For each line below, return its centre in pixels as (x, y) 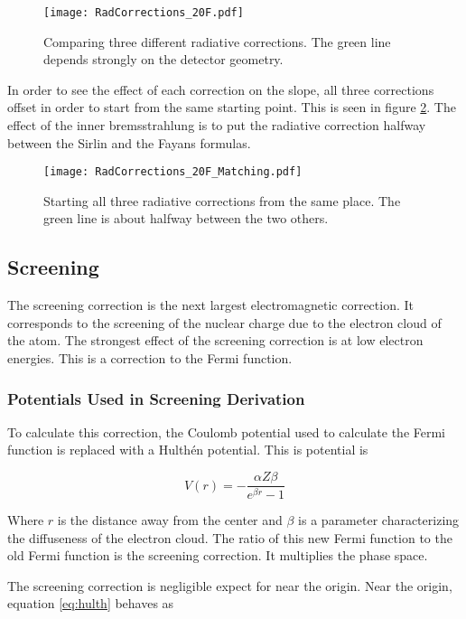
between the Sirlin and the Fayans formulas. (129, 142)
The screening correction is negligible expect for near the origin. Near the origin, (230, 585)
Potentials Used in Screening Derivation (156, 398)
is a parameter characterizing (379, 519)
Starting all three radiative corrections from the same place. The (222, 200)
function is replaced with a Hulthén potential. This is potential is (188, 450)
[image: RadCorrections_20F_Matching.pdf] (173, 172)
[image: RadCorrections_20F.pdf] (144, 13)
